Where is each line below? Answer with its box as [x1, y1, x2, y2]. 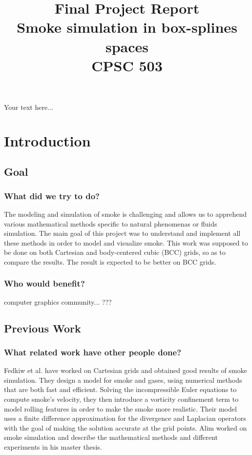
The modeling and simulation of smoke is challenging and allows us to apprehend [4, 208, 247, 219]
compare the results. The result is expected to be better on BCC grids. [4, 256, 216, 267]
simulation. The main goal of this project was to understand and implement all [4, 228, 241, 238]
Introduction [4, 130, 91, 150]
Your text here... [4, 102, 53, 112]
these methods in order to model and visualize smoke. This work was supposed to [4, 237, 248, 248]
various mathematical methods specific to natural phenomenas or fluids [4, 218, 217, 228]
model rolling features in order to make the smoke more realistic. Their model [4, 403, 237, 414]
